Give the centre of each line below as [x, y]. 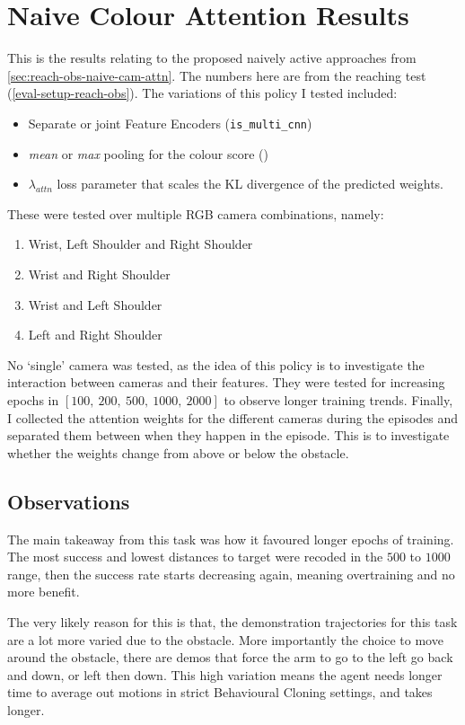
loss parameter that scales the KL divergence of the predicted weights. [250, 184]
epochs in [33, 399]
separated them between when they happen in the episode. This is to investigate [228, 435]
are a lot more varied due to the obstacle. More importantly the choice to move [225, 639]
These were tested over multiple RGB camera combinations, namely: [196, 213]
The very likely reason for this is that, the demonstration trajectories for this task [232, 621]
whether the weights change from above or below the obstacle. [178, 452]
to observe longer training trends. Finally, [338, 399]
